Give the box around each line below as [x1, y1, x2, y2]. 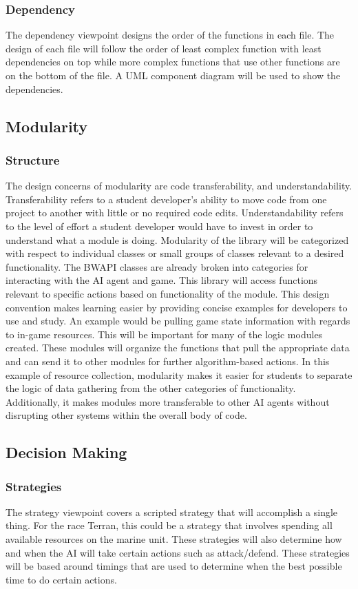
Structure [6, 151, 60, 168]
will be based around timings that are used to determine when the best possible [6, 559, 342, 573]
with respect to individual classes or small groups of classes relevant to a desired [6, 246, 344, 260]
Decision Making [6, 442, 127, 463]
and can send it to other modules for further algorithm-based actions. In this [6, 353, 330, 368]
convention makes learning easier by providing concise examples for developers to [6, 300, 348, 314]
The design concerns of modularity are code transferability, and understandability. [6, 178, 352, 193]
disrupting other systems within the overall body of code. [6, 408, 247, 422]
